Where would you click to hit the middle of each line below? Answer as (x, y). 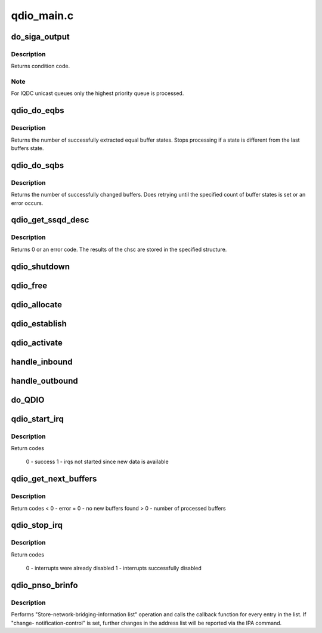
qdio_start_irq (37, 419)
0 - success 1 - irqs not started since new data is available (97, 462)
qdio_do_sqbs (38, 165)
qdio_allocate (37, 305)
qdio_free (29, 285)
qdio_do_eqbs (38, 111)
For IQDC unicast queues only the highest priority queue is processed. (97, 93)
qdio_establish (39, 324)
